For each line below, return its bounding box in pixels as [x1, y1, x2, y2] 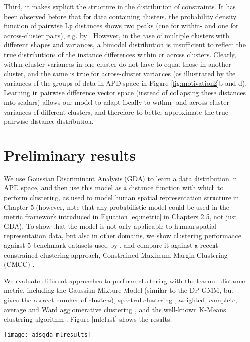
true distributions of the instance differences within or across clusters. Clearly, [4, 49, 236, 59]
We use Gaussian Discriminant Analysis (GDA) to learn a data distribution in [4, 173, 237, 183]
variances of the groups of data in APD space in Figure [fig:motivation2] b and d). [4, 78, 247, 88]
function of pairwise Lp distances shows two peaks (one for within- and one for [4, 20, 239, 31]
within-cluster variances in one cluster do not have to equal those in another [4, 59, 231, 69]
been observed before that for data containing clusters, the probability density [4, 11, 237, 21]
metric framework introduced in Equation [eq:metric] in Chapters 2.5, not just [4, 211, 237, 221]
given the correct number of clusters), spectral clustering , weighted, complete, [4, 294, 238, 304]
